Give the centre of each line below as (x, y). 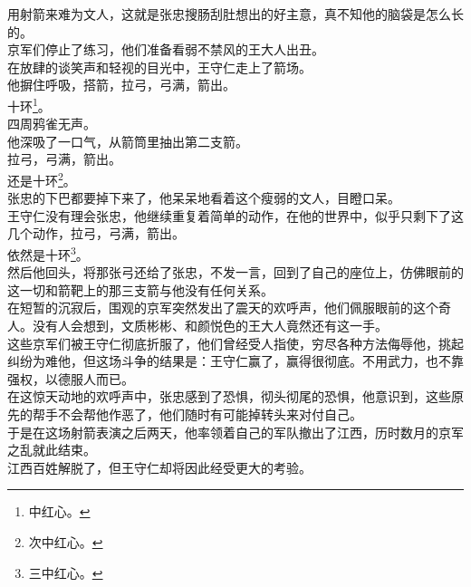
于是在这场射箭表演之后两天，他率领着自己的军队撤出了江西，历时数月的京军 (235, 432)
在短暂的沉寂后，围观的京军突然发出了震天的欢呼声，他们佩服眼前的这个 (223, 308)
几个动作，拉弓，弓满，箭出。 (96, 233)
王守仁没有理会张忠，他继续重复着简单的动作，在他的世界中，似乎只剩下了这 (235, 215)
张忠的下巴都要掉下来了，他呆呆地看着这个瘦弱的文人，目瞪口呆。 (204, 198)
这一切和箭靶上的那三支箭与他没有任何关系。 (140, 289)
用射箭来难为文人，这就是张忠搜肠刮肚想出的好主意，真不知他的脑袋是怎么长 (235, 14)
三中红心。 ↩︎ (66, 572)
